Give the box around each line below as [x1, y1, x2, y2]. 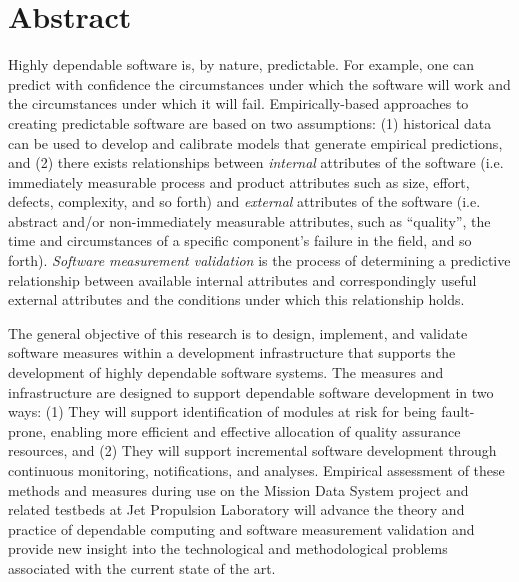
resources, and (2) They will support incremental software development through [8, 440, 497, 461]
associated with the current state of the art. [8, 557, 276, 578]
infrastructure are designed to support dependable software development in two [8, 381, 494, 402]
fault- [441, 401, 475, 422]
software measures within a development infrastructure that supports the [8, 342, 456, 363]
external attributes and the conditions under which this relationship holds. [8, 289, 465, 310]
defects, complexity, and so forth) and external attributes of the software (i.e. [8, 191, 481, 212]
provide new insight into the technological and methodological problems [8, 538, 448, 559]
